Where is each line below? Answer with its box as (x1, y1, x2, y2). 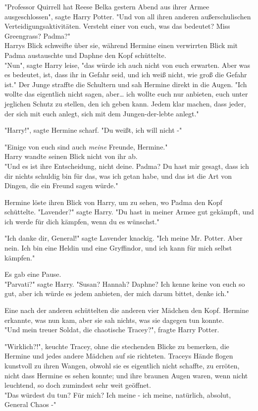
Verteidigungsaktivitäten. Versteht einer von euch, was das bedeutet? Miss (4, 21, 230, 31)
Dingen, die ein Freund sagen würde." (4, 180, 118, 191)
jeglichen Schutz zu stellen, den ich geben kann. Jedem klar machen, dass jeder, (4, 98, 246, 108)
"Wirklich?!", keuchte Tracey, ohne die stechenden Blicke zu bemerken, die (4, 341, 229, 351)
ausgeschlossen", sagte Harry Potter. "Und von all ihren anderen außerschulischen (4, 11, 251, 21)
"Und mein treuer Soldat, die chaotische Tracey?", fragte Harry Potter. (4, 324, 219, 335)
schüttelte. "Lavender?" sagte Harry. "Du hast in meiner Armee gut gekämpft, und (4, 206, 254, 217)
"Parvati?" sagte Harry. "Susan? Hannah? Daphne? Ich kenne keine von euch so (4, 278, 245, 289)
